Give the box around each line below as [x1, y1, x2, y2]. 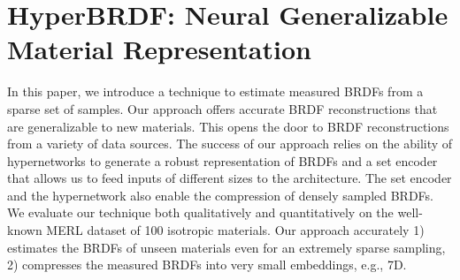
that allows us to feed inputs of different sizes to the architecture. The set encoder [7, 169, 452, 187]
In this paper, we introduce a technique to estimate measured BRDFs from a [7, 82, 424, 101]
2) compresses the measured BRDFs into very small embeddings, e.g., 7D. [7, 255, 407, 274]
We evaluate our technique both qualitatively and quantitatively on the [7, 203, 394, 222]
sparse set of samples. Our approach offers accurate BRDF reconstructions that [7, 99, 438, 117]
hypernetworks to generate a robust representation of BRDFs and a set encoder [7, 151, 438, 170]
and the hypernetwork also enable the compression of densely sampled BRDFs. [7, 185, 434, 204]
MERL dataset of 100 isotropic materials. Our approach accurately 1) [46, 221, 425, 239]
